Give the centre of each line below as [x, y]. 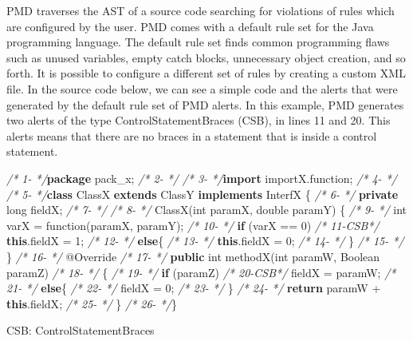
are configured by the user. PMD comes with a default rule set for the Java [190, 26]
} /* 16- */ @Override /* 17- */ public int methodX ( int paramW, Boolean [193, 256]
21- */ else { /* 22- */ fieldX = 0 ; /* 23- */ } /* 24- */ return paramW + [194, 288]
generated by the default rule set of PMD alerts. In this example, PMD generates [205, 104]
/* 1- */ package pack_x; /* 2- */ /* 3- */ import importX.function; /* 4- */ [202, 178]
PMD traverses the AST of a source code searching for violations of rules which [201, 10]
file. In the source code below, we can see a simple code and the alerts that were [202, 88]
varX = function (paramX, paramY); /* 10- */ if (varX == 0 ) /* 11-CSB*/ [193, 225]
